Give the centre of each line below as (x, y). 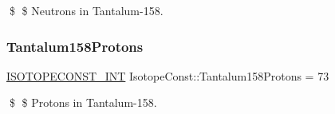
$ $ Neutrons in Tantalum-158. (86, 10)
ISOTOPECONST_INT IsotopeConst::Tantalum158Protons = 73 (168, 75)
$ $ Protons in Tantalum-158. (83, 102)
